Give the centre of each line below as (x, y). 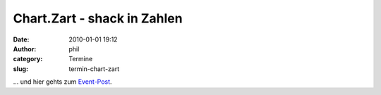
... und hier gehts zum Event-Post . (62, 82)
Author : (25, 49)
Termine (81, 59)
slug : (20, 69)
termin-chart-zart (94, 69)
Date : (21, 39)
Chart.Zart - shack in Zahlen (98, 18)
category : (28, 59)
